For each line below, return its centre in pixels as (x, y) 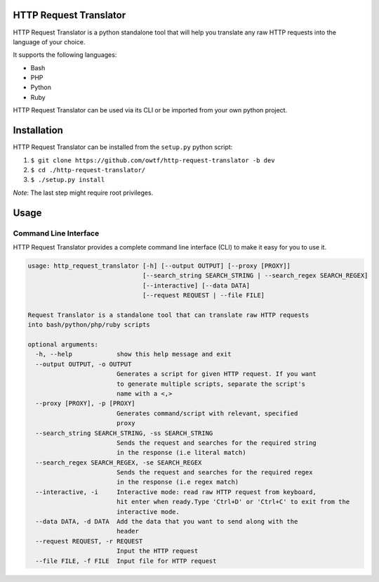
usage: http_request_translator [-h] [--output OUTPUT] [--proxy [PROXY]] (159, 266)
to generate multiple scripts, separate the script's (211, 384)
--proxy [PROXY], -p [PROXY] (86, 403)
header (128, 531)
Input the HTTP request (157, 551)
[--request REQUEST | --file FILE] (204, 296)
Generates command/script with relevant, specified (207, 413)
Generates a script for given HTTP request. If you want (217, 374)
